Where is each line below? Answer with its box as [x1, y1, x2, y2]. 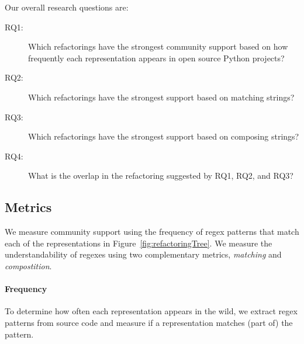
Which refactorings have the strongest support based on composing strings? [28, 130, 299, 143]
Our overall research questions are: [5, 1, 129, 13]
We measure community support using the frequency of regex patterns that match [5, 225, 299, 238]
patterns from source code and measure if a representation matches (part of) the [5, 316, 293, 328]
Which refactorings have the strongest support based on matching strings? [28, 91, 295, 103]
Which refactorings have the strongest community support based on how [28, 40, 288, 53]
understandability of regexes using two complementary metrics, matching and [5, 248, 282, 260]
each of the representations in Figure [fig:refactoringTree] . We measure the [5, 237, 272, 249]
